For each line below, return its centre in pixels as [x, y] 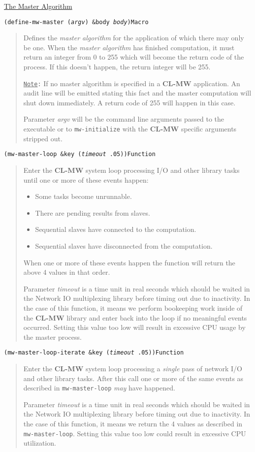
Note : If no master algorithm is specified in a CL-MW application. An [132, 83]
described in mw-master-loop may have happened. [99, 388]
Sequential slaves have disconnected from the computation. [124, 245]
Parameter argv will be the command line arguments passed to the [124, 119]
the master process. [52, 337]
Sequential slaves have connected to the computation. [116, 229]
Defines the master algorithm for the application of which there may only [134, 38]
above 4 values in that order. [67, 272]
